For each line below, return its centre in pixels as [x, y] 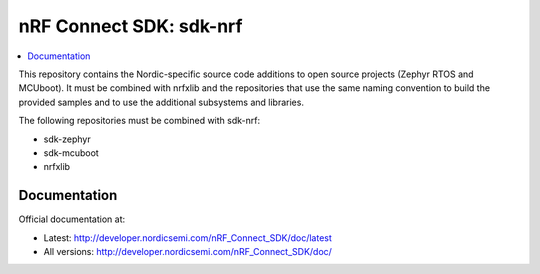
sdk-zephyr [67, 139]
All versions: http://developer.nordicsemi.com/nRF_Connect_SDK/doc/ [187, 251]
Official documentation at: [71, 219]
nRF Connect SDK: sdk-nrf [130, 26]
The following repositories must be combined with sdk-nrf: [139, 121]
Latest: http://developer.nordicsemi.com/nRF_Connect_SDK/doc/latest [187, 237]
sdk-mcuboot [71, 152]
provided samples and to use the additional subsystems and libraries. [161, 102]
